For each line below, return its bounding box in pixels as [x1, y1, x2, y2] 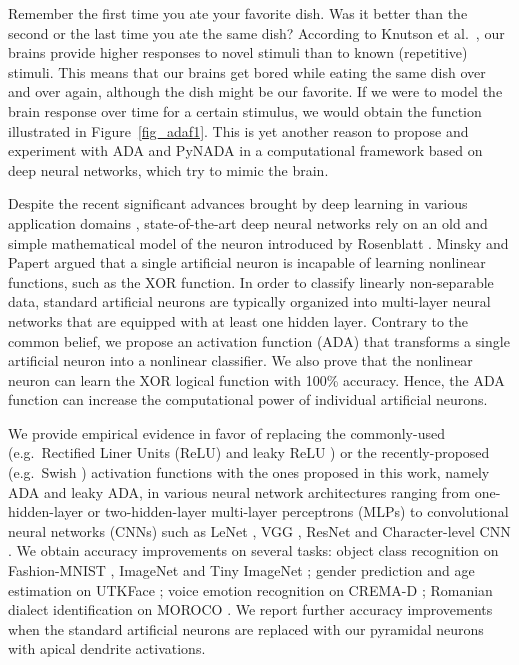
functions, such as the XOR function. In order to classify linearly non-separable [8, 271, 494, 292]
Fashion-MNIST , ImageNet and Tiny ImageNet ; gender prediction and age [8, 560, 475, 581]
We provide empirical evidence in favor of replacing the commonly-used [8, 422, 445, 443]
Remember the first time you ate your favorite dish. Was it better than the [8, 3, 468, 23]
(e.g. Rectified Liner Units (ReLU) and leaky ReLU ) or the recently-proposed [8, 442, 490, 463]
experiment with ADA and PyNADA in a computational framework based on [8, 140, 483, 161]
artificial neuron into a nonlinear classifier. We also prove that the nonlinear [8, 350, 473, 371]
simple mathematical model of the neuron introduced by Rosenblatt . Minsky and [8, 232, 509, 253]
